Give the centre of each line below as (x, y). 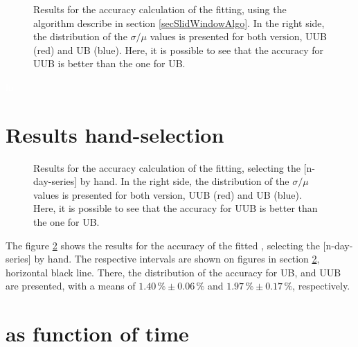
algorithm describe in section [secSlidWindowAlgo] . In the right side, (179, 23)
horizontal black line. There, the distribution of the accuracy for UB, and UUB (173, 272)
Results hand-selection (115, 134)
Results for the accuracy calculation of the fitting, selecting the (167, 167)
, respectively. (321, 286)
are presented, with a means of (71, 286)
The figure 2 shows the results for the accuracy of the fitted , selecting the (163, 245)
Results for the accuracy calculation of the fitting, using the (160, 9)
